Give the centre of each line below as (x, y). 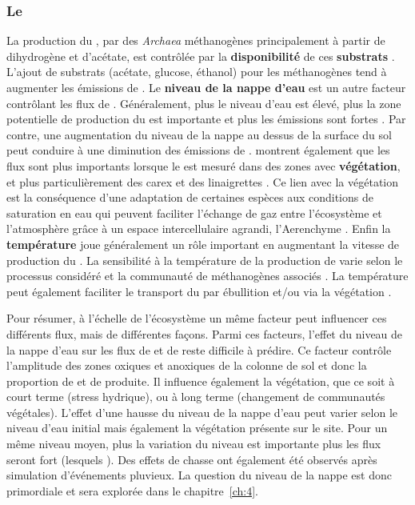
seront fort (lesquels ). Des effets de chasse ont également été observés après (192, 459)
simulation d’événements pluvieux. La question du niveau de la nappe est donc (199, 475)
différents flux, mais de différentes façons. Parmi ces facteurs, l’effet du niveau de (205, 333)
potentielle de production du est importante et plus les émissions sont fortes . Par (206, 119)
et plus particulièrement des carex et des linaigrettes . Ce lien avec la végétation (203, 181)
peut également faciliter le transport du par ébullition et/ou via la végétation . (199, 291)
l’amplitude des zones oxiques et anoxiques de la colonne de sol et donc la (187, 365)
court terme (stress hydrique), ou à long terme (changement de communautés (196, 397)
